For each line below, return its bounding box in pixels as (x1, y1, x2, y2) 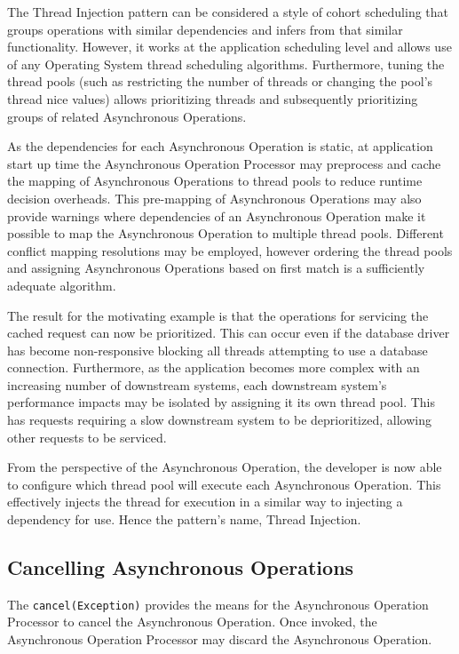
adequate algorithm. (7, 275, 116, 294)
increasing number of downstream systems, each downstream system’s (7, 375, 387, 394)
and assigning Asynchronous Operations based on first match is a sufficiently (7, 259, 425, 277)
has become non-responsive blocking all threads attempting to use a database (7, 340, 428, 359)
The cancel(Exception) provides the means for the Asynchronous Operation (7, 594, 429, 613)
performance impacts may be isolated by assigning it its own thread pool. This (7, 393, 436, 411)
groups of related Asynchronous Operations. (7, 107, 247, 125)
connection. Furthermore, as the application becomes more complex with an (7, 358, 420, 377)
